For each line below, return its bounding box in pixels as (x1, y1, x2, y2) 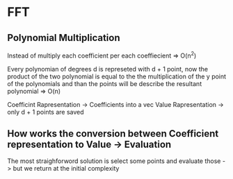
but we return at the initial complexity (13, 164, 120, 173)
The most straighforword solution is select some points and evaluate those (7, 157, 221, 165)
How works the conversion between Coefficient (7, 128, 219, 139)
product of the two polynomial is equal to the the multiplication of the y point (7, 72, 227, 80)
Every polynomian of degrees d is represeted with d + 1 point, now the (7, 65, 209, 73)
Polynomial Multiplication (7, 32, 120, 44)
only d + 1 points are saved (7, 108, 85, 116)
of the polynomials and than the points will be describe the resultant (7, 79, 202, 87)
